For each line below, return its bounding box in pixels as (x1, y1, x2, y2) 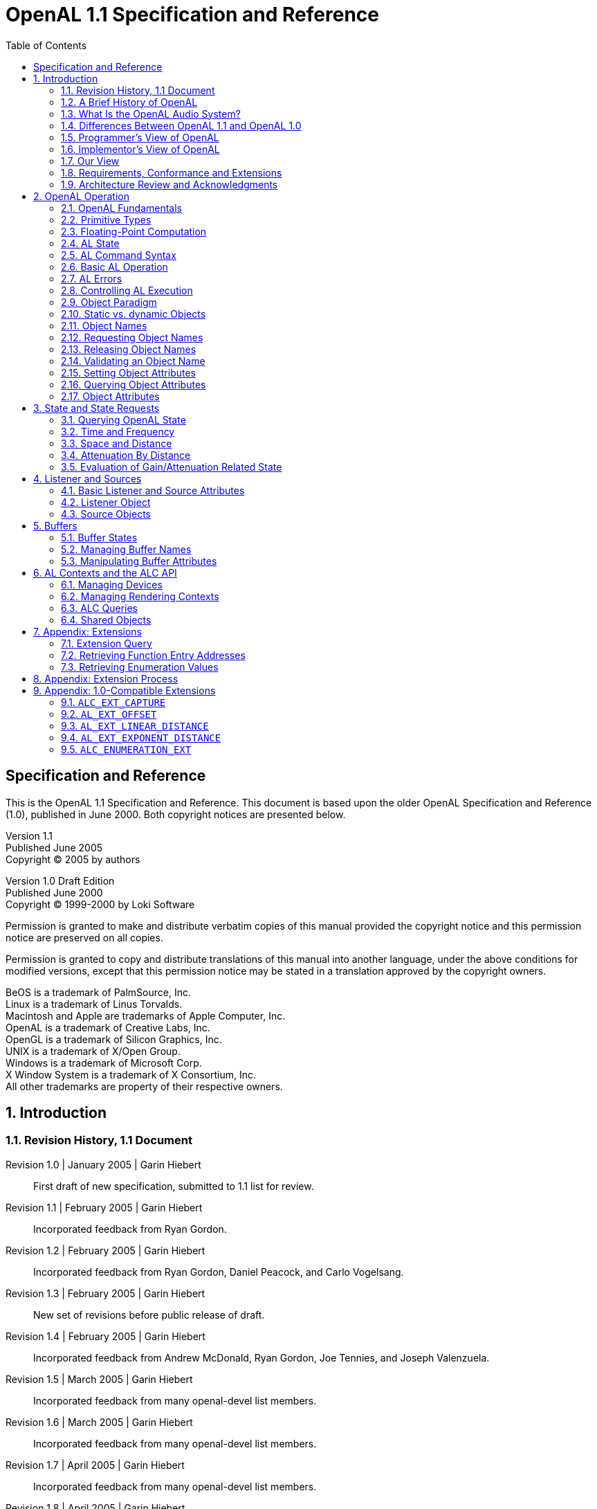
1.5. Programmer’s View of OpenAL (61, 131, 219, 143)
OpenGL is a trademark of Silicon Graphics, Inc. (6, 1033, 222, 1045)
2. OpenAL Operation (33, 190, 129, 202)
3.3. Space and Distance (61, 437, 172, 449)
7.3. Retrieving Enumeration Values (61, 660, 219, 673)
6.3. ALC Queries (61, 602, 138, 614)
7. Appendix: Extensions (33, 625, 143, 638)
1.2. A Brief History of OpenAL (61, 96, 198, 108)
